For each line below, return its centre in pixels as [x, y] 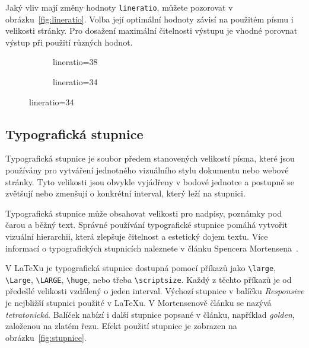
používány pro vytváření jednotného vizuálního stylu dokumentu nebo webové [147, 170]
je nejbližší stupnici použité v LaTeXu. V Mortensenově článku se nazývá [138, 303]
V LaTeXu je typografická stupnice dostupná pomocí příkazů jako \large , [141, 268]
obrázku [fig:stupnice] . [46, 337]
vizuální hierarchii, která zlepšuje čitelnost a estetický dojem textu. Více [137, 236]
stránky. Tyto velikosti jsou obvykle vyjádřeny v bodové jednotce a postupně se [150, 181]
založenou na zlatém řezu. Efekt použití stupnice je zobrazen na [121, 326]
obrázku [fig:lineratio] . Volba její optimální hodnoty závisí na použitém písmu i [149, 19]
